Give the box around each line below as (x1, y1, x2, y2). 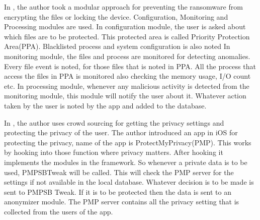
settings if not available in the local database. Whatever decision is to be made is (4, 177, 254, 187)
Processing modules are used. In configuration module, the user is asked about (4, 21, 246, 32)
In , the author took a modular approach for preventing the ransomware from (4, 2, 243, 12)
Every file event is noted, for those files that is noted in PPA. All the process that (4, 61, 256, 71)
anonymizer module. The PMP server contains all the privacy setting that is (4, 196, 239, 207)
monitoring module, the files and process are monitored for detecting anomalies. (4, 50, 250, 61)
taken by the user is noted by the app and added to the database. (4, 100, 207, 111)
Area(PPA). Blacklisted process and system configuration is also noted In (4, 41, 230, 51)
